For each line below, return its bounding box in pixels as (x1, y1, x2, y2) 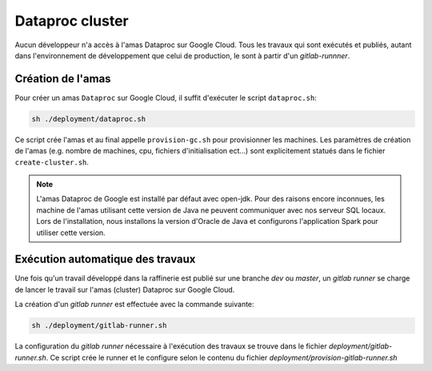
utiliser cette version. (36, 228, 106, 237)
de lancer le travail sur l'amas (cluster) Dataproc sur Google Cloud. (14, 285, 235, 294)
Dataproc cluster (14, 12, 130, 30)
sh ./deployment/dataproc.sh (31, 114, 146, 123)
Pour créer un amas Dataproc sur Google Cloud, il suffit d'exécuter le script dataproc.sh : (14, 93, 318, 102)
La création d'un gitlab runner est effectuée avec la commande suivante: (14, 300, 255, 309)
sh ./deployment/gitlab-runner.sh (31, 321, 167, 330)
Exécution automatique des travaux (14, 253, 196, 266)
